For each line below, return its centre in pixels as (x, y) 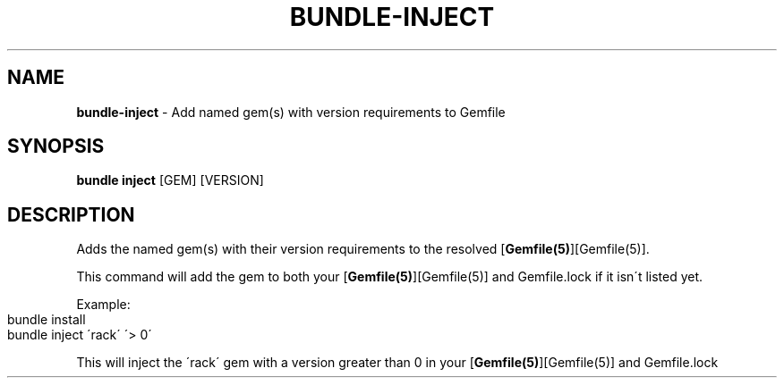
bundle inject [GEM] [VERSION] (170, 180)
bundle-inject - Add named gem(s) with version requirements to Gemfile (291, 112)
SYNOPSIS (56, 146)
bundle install (47, 320)
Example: (103, 305)
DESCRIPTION (71, 214)
